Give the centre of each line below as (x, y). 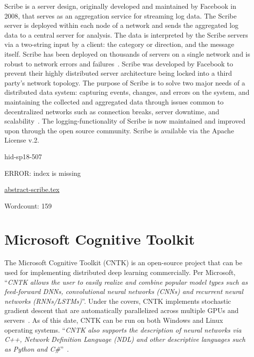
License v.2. (22, 140)
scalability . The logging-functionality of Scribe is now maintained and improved (125, 121)
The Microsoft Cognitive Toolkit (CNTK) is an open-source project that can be (124, 262)
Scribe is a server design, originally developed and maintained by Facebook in (120, 6)
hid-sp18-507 (23, 156)
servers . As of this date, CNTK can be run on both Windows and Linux (114, 320)
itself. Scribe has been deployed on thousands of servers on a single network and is (127, 53)
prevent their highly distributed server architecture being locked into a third (118, 73)
